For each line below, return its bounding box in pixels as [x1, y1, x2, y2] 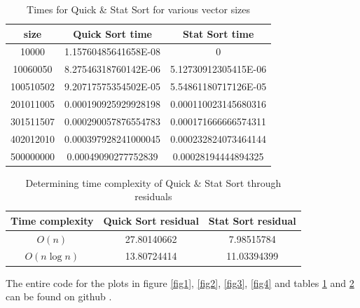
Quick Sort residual [103, 213, 199, 227]
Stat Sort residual [208, 213, 296, 227]
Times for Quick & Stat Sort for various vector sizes [27, 2, 251, 16]
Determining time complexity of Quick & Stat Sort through [25, 175, 282, 190]
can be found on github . [6, 289, 112, 304]
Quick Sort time [73, 26, 152, 41]
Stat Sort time [182, 26, 254, 41]
